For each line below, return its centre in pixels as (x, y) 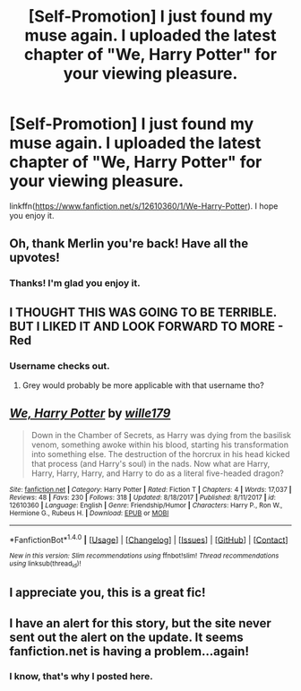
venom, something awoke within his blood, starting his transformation (160, 445)
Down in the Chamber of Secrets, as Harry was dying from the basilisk (161, 435)
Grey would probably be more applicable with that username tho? (143, 385)
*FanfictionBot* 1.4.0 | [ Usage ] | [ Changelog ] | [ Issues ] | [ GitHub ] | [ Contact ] (149, 539)
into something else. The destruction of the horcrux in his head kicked (160, 453)
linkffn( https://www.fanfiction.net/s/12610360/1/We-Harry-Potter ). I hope (144, 206)
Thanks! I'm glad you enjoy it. (75, 283)
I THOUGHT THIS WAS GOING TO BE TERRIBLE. (143, 312)
